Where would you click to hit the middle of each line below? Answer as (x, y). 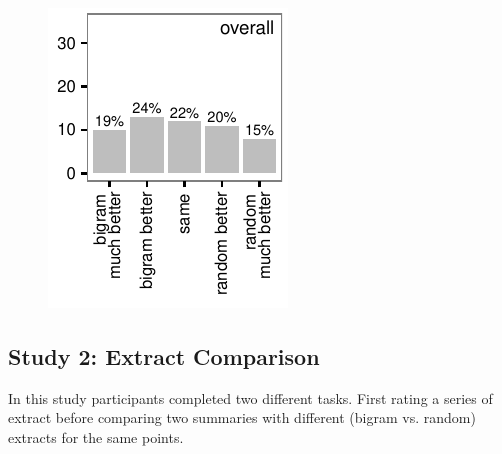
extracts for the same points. (96, 436)
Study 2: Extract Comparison (164, 355)
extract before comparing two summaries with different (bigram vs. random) (242, 417)
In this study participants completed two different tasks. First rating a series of (250, 397)
